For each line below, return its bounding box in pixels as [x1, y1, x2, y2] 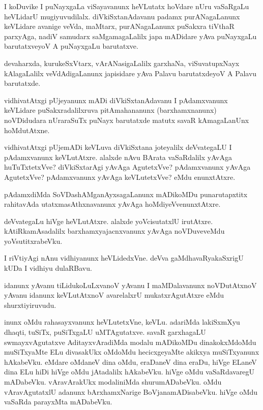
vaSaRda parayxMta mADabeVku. [4, 396, 112, 407]
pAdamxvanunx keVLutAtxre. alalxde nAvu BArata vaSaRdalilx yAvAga [4, 151, 232, 162]
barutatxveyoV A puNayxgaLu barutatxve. [4, 41, 138, 51]
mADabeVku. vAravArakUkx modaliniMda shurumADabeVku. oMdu [4, 376, 222, 387]
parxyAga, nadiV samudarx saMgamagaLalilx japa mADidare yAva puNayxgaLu [4, 30, 257, 41]
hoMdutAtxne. [4, 124, 50, 135]
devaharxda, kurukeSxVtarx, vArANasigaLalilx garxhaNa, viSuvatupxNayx [4, 57, 240, 68]
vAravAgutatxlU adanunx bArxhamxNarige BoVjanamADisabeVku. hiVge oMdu [4, 386, 258, 397]
